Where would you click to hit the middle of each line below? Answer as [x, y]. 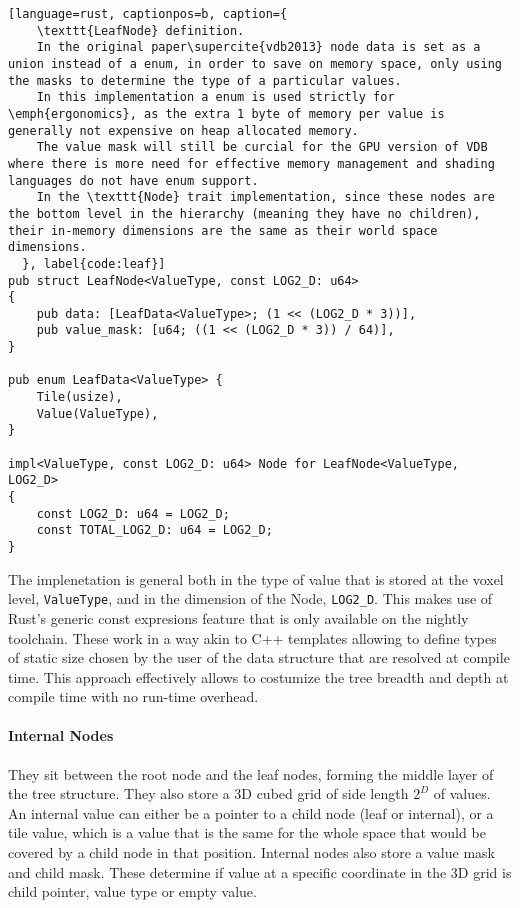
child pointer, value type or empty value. [132, 891]
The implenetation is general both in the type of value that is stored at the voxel [256, 578]
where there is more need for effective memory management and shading [251, 163]
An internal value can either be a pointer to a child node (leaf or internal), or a [251, 812]
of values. [462, 793]
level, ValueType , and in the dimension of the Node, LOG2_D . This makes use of [250, 598]
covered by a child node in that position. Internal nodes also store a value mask [251, 852]
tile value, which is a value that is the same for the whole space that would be [247, 832]
